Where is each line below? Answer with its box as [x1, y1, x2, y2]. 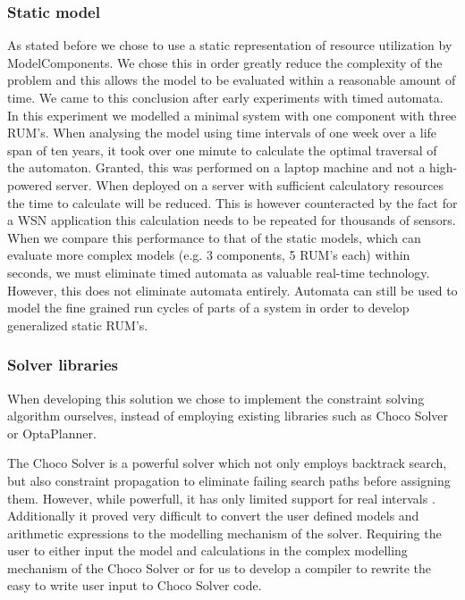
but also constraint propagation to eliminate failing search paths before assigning [7, 471, 451, 489]
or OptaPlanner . [7, 423, 97, 442]
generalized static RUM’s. [7, 315, 148, 334]
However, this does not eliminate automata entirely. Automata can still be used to [7, 280, 458, 299]
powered [7, 175, 53, 194]
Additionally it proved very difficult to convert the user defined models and [7, 506, 419, 525]
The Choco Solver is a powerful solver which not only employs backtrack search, [7, 454, 447, 472]
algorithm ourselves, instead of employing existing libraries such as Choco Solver [7, 406, 449, 425]
